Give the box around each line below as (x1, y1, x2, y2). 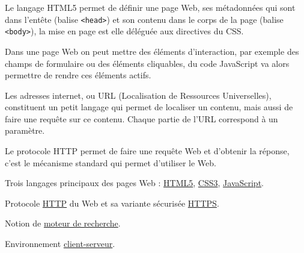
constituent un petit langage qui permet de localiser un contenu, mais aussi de (5, 101, 293, 113)
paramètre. (5, 124, 45, 137)
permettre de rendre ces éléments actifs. (5, 69, 151, 81)
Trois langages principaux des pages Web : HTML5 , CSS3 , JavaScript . (5, 176, 264, 189)
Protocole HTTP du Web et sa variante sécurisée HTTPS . (5, 196, 219, 209)
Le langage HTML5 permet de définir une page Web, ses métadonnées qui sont (5, 1, 296, 13)
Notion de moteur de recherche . (5, 217, 121, 230)
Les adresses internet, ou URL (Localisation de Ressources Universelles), (5, 89, 272, 101)
